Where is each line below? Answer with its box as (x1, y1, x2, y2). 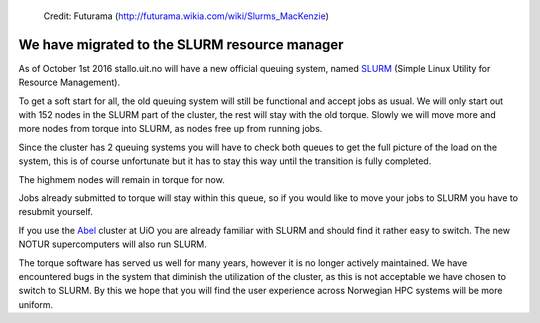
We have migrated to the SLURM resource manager (18, 36, 344, 53)
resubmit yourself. (18, 206, 94, 218)
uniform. (18, 298, 54, 310)
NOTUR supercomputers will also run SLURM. (18, 238, 207, 250)
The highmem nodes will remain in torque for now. (18, 173, 225, 185)
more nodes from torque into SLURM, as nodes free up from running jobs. (18, 123, 323, 135)
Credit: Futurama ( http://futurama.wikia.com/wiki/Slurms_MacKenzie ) (43, 10, 330, 22)
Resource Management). (18, 76, 120, 89)
